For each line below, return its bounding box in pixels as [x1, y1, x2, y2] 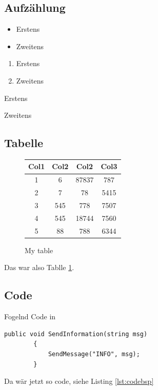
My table [25, 244, 53, 255]
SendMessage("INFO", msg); [48, 350, 140, 358]
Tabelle [4, 135, 44, 151]
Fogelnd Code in [4, 311, 56, 322]
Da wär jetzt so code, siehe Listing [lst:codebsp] [4, 376, 154, 386]
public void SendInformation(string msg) [4, 330, 148, 338]
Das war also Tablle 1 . [4, 262, 74, 273]
